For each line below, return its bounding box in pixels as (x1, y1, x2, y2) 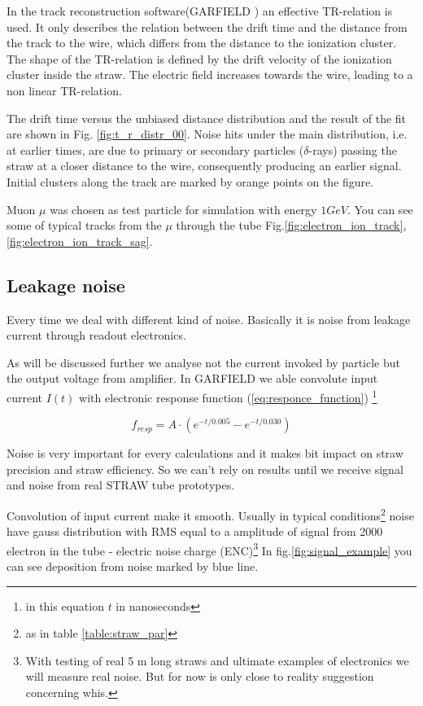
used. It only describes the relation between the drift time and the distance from (7, 18, 408, 35)
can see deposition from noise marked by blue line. (7, 558, 259, 575)
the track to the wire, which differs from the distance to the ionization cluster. (7, 34, 397, 51)
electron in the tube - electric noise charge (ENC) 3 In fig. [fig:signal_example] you (7, 539, 412, 559)
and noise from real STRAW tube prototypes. (7, 476, 235, 493)
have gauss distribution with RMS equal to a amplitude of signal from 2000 (7, 523, 383, 540)
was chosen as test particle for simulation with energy (50, 200, 317, 217)
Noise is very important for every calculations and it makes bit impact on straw (7, 445, 403, 462)
